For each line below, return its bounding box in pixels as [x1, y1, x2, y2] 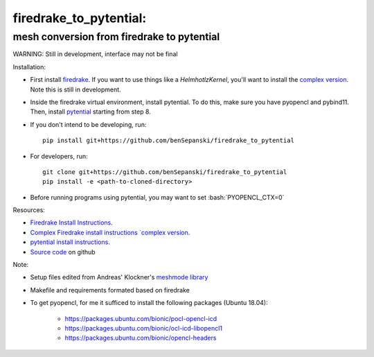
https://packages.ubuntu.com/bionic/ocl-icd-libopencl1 [64, 324, 223, 332]
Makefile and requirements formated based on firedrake [30, 286, 190, 294]
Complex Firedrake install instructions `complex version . [30, 228, 190, 236]
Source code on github [30, 247, 96, 256]
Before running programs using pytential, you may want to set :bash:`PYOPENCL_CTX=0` [30, 193, 285, 201]
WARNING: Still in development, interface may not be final [12, 50, 178, 58]
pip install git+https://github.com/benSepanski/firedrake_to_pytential [42, 137, 294, 145]
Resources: [12, 206, 45, 214]
